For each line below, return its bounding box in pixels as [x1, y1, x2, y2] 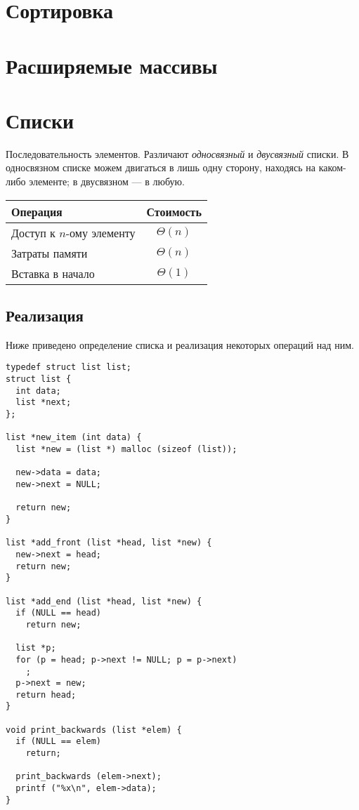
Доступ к [11, 224, 56, 241]
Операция [11, 203, 63, 220]
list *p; [15, 643, 56, 653]
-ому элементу [65, 224, 136, 241]
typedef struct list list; [6, 362, 131, 373]
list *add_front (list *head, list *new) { [6, 538, 212, 548]
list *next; [15, 397, 72, 408]
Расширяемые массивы [6, 51, 218, 79]
